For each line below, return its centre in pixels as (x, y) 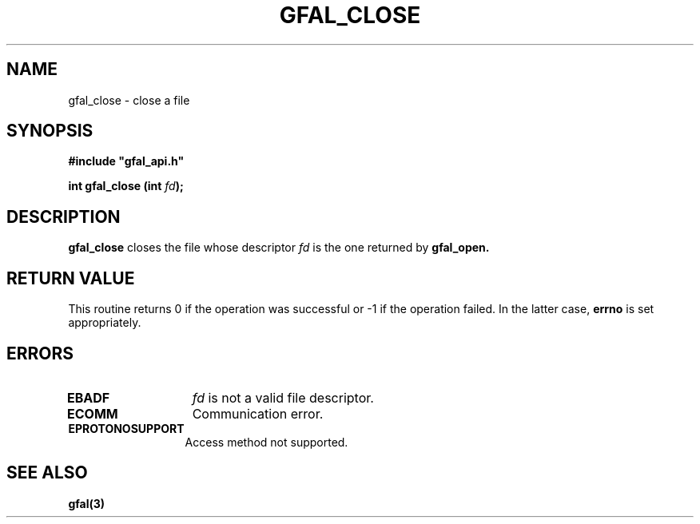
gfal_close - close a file (129, 100)
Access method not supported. (266, 442)
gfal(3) (87, 503)
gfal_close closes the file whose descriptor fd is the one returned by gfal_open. (279, 248)
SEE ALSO (47, 473)
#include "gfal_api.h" (126, 161)
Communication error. (258, 413)
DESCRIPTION (64, 216)
